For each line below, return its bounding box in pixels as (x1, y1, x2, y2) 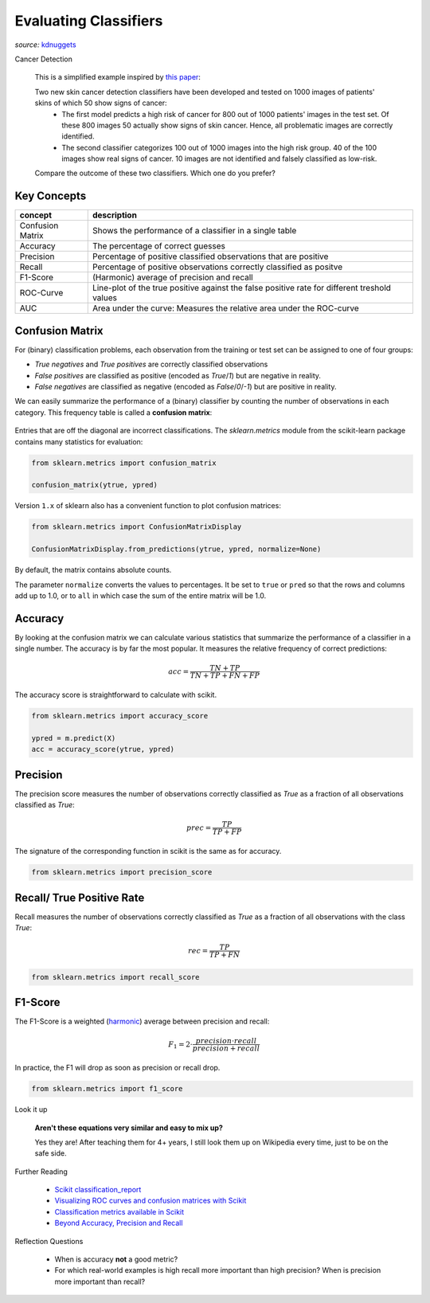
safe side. (34, 1148, 67, 1158)
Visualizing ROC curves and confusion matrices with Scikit (54, 1195, 247, 1206)
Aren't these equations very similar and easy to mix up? (34, 1123, 223, 1133)
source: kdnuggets (14, 40, 76, 49)
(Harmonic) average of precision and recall (92, 272, 254, 283)
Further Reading (14, 1167, 68, 1176)
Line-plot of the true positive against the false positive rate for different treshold (92, 283, 392, 294)
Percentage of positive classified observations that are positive (92, 251, 329, 262)
